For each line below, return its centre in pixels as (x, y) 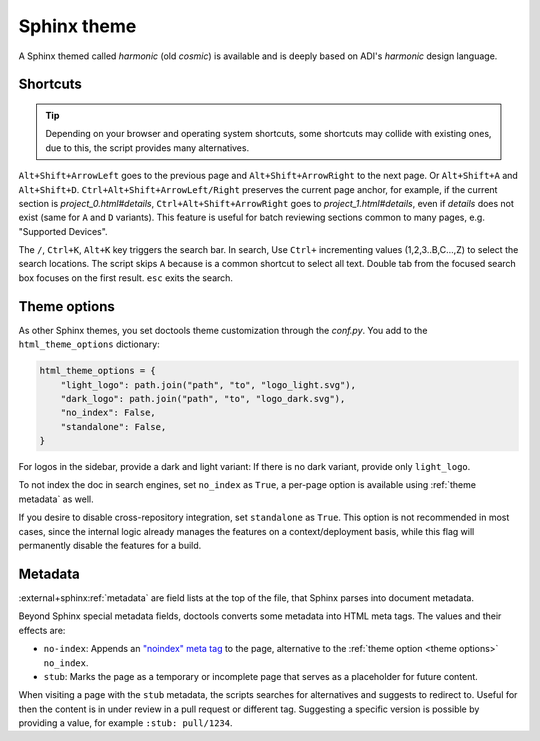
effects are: (42, 630)
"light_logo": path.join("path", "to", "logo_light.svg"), (208, 384)
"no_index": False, (108, 413)
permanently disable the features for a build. (110, 546)
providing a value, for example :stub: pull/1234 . (125, 723)
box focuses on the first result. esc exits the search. (126, 277)
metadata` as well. (56, 499)
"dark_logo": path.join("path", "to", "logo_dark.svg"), (203, 398)
